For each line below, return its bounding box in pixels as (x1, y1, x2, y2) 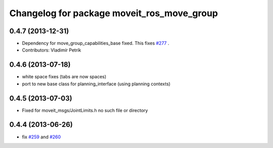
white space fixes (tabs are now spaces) (22, 74, 107, 80)
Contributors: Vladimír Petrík (22, 47, 81, 53)
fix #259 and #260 (22, 134, 61, 140)
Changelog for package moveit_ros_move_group (9, 8, 218, 19)
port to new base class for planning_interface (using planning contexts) (22, 81, 171, 87)
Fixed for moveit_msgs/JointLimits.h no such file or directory (22, 107, 148, 113)
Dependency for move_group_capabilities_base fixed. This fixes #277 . (22, 40, 169, 46)
